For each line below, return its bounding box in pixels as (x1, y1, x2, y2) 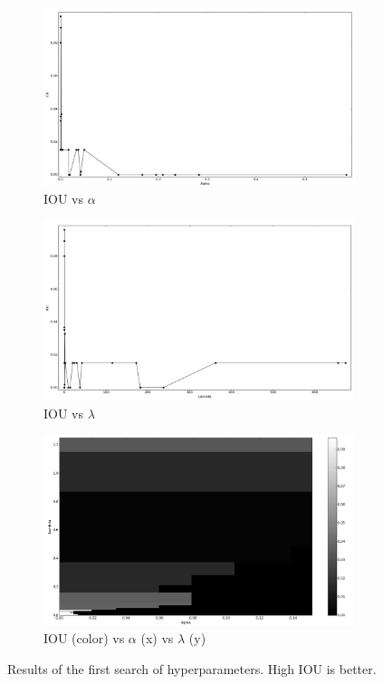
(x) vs (140, 629, 174, 648)
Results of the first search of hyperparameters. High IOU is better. (7, 659, 377, 678)
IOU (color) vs (43, 629, 125, 648)
